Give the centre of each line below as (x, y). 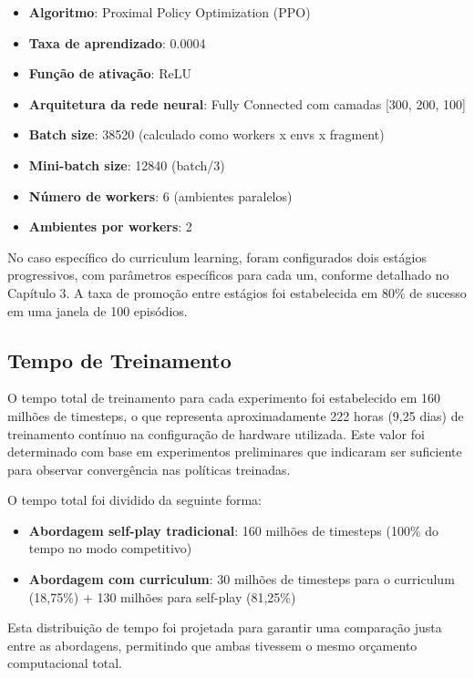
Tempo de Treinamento (119, 360)
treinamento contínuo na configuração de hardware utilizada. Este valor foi (216, 433)
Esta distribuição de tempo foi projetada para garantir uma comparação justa (225, 627)
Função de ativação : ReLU (110, 73)
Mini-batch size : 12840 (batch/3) (127, 164)
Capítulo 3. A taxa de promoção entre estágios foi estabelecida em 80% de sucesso (237, 292)
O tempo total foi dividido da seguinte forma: (134, 500)
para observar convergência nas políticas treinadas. (149, 469)
